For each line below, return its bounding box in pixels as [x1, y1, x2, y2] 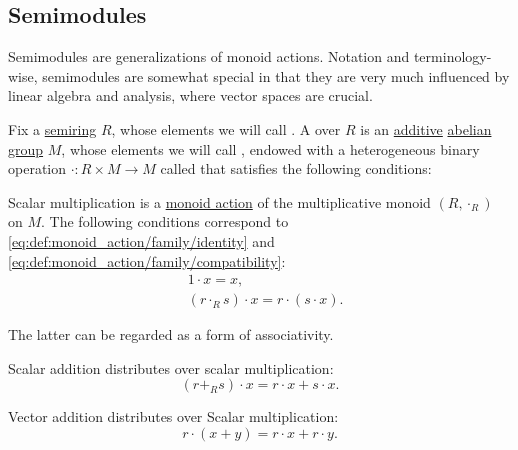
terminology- [413, 46, 492, 67]
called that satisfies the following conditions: [160, 158, 432, 179]
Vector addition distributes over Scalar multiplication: [8, 406, 339, 427]
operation [8, 158, 67, 179]
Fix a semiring [8, 118, 97, 139]
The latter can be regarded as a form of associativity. [8, 324, 334, 345]
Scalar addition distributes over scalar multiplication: [8, 357, 334, 378]
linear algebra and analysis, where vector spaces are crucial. [8, 85, 373, 106]
